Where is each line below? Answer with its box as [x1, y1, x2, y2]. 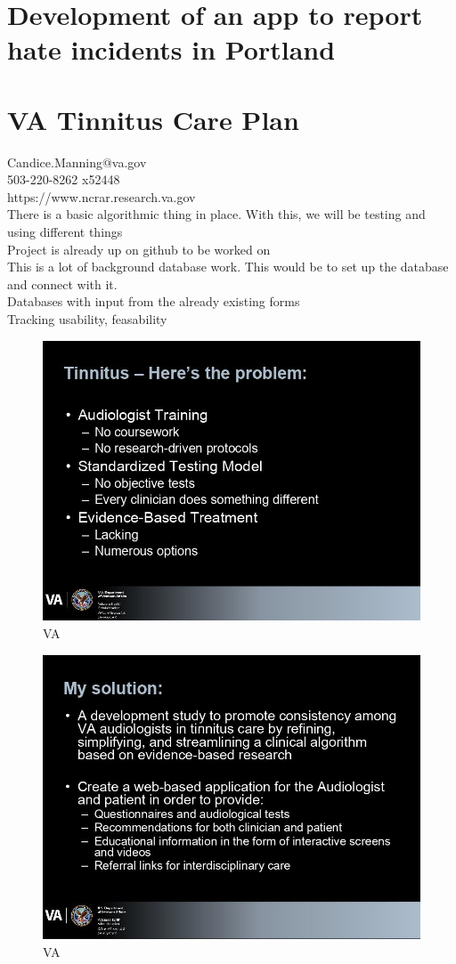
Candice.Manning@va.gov [7, 152, 147, 171]
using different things [7, 223, 123, 241]
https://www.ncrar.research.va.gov [7, 187, 196, 206]
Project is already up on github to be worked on [7, 239, 271, 258]
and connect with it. [7, 274, 118, 293]
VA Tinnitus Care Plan [7, 101, 299, 137]
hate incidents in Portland [7, 31, 336, 68]
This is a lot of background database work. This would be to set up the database [7, 257, 449, 276]
